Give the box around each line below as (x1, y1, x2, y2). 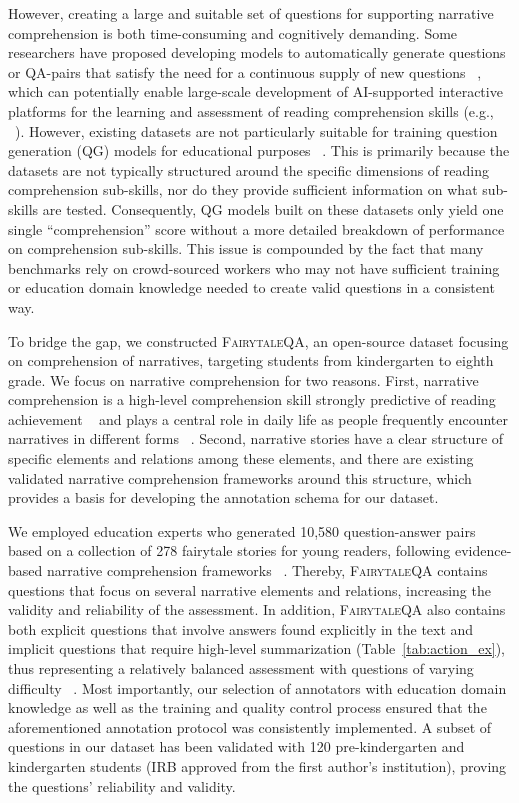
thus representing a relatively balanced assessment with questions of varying (8, 658, 474, 678)
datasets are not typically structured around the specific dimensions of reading (8, 159, 489, 180)
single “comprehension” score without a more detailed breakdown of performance (8, 218, 505, 239)
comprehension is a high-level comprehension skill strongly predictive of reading (8, 389, 496, 410)
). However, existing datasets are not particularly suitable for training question (15, 120, 498, 141)
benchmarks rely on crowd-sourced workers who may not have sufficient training (8, 257, 500, 278)
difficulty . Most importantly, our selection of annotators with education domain (8, 677, 507, 698)
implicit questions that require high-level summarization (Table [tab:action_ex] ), (8, 638, 506, 659)
